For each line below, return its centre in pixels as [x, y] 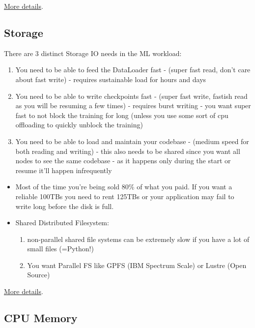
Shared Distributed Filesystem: [62, 223]
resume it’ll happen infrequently [64, 170]
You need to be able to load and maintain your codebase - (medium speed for [132, 141]
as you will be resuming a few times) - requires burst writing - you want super [133, 105]
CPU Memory [41, 318]
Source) [39, 275]
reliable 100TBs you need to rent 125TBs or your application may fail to [125, 196]
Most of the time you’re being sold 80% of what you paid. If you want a [124, 187]
